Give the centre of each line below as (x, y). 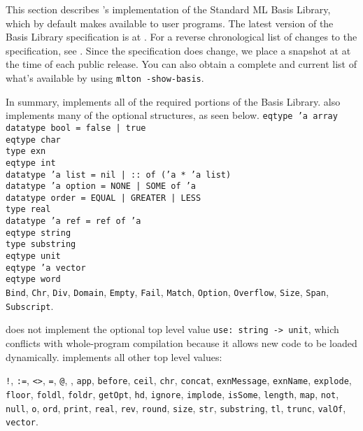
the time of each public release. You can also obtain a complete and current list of (181, 64)
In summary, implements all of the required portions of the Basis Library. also (173, 101)
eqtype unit (33, 256)
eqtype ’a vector (46, 268)
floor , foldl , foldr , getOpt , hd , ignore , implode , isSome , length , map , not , (172, 394)
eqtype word (33, 280)
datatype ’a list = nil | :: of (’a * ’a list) (119, 175)
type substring (41, 245)
